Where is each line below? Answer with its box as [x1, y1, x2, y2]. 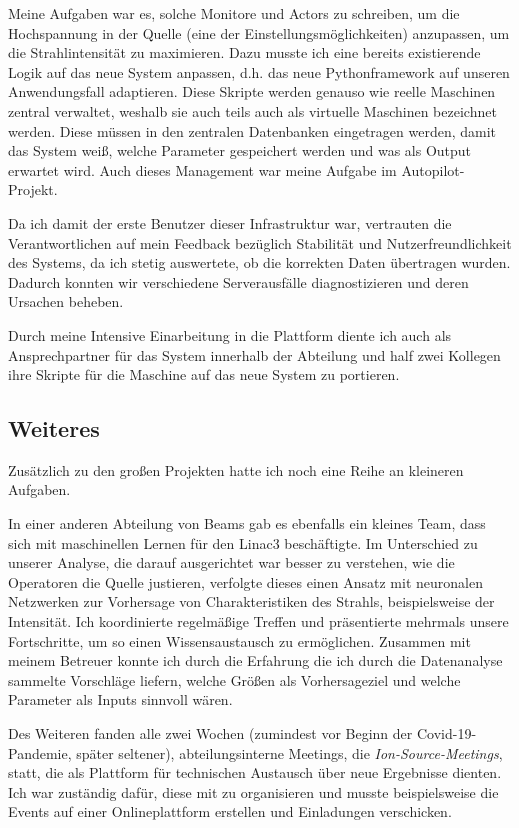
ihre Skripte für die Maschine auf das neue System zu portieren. [8, 364, 400, 385]
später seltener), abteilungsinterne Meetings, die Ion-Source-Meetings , [76, 742, 503, 763]
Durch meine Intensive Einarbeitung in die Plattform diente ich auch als [8, 324, 452, 345]
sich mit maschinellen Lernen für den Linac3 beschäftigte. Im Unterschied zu [8, 532, 478, 553]
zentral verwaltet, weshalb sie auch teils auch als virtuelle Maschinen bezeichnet [8, 100, 497, 121]
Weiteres [8, 413, 100, 444]
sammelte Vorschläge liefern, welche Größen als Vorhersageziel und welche [8, 669, 461, 690]
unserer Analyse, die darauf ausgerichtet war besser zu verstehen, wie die [8, 552, 455, 573]
